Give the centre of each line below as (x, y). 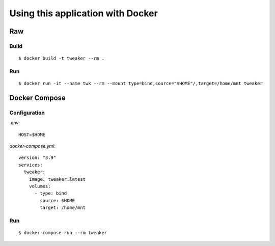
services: (31, 165)
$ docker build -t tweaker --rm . (61, 58)
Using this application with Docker (84, 13)
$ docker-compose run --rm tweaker (63, 233)
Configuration (27, 113)
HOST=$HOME (32, 134)
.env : (15, 123)
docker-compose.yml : (33, 146)
